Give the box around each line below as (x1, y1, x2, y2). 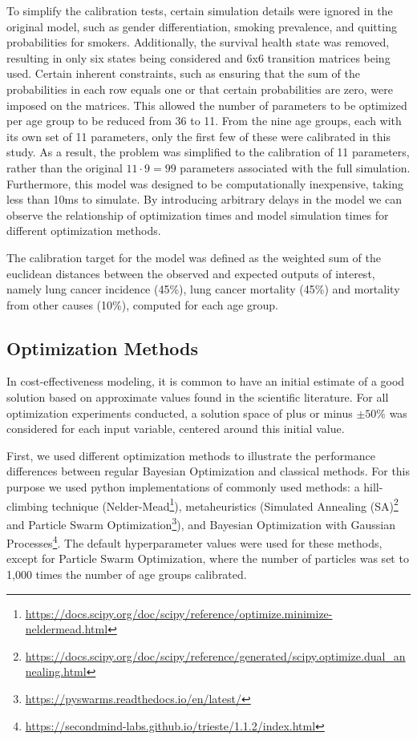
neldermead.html (25, 621, 108, 637)
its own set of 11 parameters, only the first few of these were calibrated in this (6, 127, 391, 144)
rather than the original (6, 159, 123, 176)
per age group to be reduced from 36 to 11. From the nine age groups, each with (6, 112, 402, 129)
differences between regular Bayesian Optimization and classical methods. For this (6, 463, 411, 479)
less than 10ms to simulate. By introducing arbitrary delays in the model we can (6, 191, 403, 208)
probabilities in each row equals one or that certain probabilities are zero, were (6, 80, 393, 97)
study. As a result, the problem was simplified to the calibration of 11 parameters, (6, 144, 410, 160)
